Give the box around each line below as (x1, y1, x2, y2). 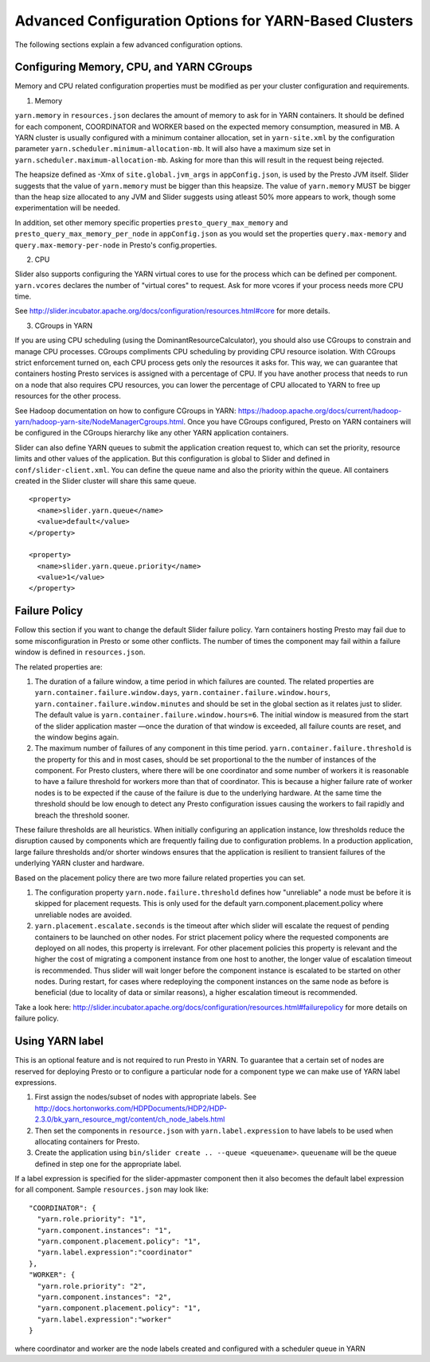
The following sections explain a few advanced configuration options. (14, 40, 243, 49)
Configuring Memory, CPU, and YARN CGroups (14, 60, 252, 74)
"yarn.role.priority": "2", (37, 1282, 147, 1290)
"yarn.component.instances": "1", (37, 1226, 172, 1235)
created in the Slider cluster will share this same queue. (14, 476, 197, 486)
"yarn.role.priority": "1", (37, 1215, 147, 1223)
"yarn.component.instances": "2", (37, 1292, 172, 1302)
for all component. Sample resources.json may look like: (14, 1184, 209, 1194)
